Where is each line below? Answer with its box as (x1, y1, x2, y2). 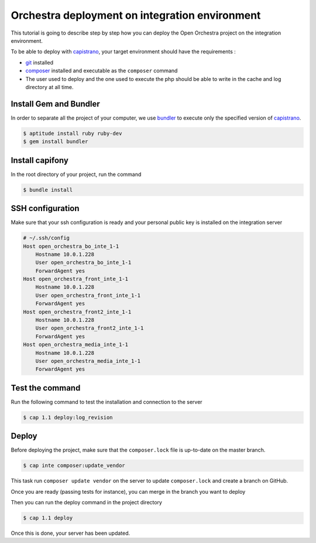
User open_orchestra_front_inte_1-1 (35, 292, 140, 298)
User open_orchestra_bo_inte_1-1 (35, 259, 132, 266)
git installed (25, 59, 54, 66)
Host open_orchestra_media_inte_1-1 (23, 341, 129, 348)
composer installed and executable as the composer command (25, 67, 178, 74)
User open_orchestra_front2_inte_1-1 (35, 325, 144, 331)
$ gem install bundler (23, 138, 88, 145)
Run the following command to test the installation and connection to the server (11, 398, 202, 405)
